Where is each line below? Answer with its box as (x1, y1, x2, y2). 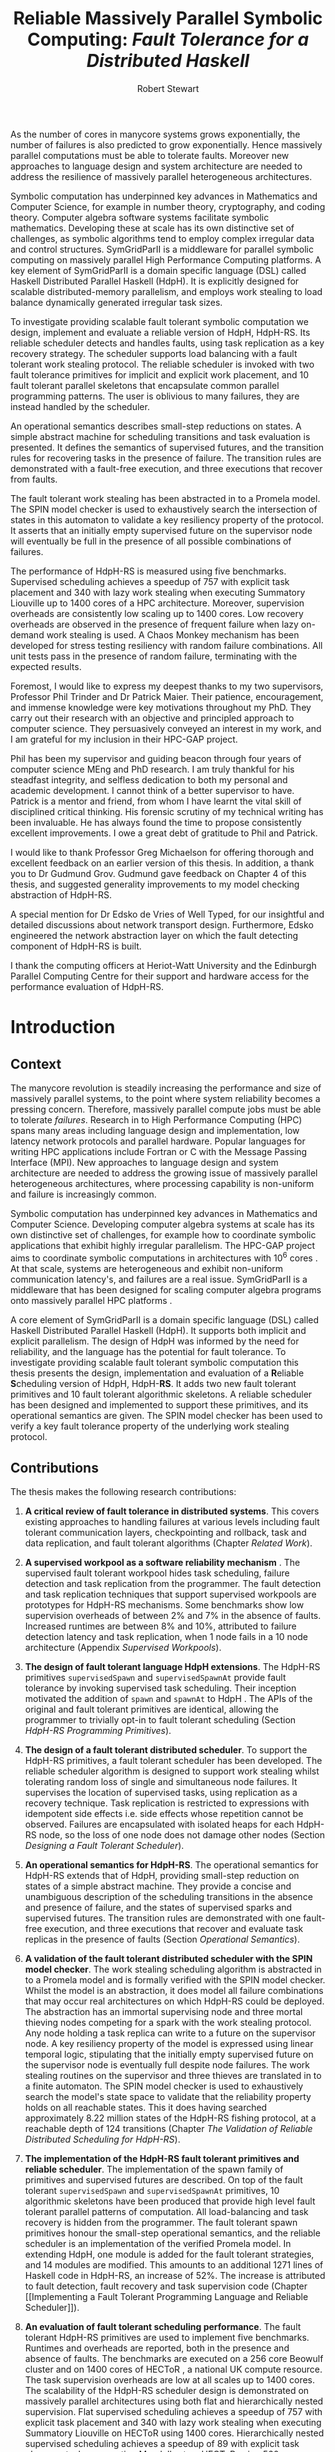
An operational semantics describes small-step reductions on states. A (10, 420, 302, 432)
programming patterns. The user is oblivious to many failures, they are (10, 390, 300, 402)
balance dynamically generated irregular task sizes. (10, 296, 223, 308)
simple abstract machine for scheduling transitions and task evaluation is (10, 430, 311, 442)
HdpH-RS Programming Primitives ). (24, 1725, 172, 1737)
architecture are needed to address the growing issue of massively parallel (10, 1167, 318, 1179)
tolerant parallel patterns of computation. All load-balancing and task (24, 2206, 309, 2218)
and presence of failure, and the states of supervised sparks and (24, 1902, 293, 1914)
